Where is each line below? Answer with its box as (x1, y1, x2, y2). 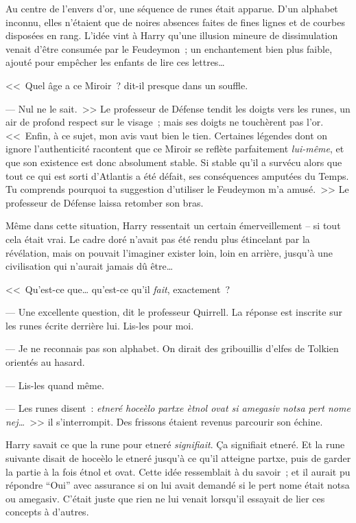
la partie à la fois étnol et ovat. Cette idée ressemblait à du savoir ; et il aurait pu (5, 464, 351, 478)
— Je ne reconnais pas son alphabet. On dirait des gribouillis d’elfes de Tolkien (5, 341, 339, 356)
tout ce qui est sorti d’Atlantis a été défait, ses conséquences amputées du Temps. (5, 168, 349, 183)
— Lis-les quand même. (5, 377, 104, 392)
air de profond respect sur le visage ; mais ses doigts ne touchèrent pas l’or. (5, 115, 324, 129)
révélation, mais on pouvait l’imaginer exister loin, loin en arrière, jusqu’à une (5, 245, 333, 259)
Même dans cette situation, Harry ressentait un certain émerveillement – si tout (5, 218, 341, 233)
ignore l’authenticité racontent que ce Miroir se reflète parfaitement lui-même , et (5, 141, 344, 156)
